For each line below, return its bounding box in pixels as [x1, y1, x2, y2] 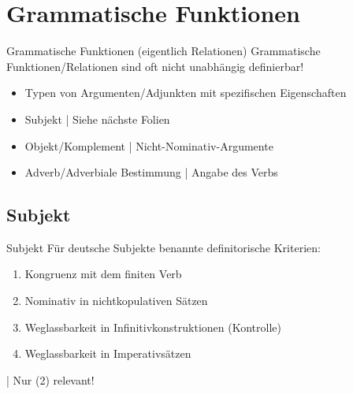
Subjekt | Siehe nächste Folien [24, 110, 170, 127]
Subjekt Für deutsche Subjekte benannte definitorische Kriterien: [6, 239, 321, 255]
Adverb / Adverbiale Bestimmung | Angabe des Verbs [24, 164, 278, 180]
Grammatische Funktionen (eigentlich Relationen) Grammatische [6, 43, 321, 59]
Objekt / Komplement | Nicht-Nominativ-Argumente [24, 137, 273, 154]
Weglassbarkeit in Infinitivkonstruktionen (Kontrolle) [24, 318, 281, 335]
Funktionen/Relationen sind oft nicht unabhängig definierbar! [6, 58, 304, 74]
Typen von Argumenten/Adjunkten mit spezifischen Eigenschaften [24, 84, 347, 101]
